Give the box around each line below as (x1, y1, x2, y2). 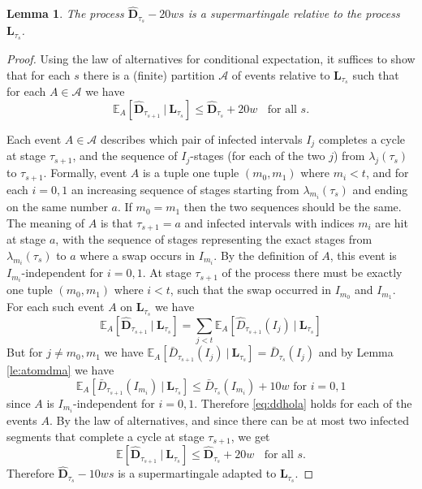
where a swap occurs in (80, 246, 196, 263)
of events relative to (231, 66, 330, 83)
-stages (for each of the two (190, 147, 325, 164)
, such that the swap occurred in (170, 281, 331, 298)
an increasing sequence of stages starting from (71, 180, 299, 197)
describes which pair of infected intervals (101, 130, 303, 147)
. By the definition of (213, 246, 318, 263)
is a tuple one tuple (142, 164, 239, 181)
